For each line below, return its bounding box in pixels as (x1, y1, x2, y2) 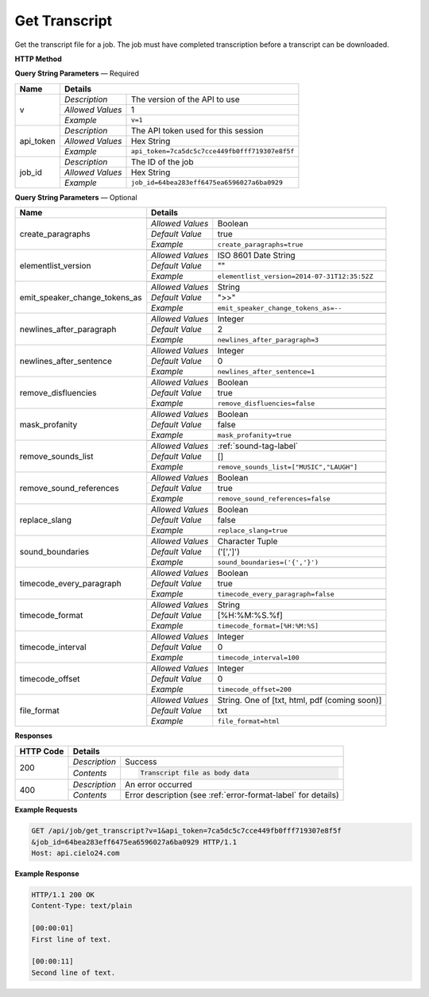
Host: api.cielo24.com (31, 848, 120, 858)
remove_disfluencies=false (217, 399, 315, 408)
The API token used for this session (130, 125, 264, 136)
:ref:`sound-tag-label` (217, 441, 299, 452)
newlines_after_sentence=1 (217, 367, 315, 376)
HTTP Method (14, 54, 63, 64)
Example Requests (14, 805, 78, 814)
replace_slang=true (217, 526, 288, 535)
